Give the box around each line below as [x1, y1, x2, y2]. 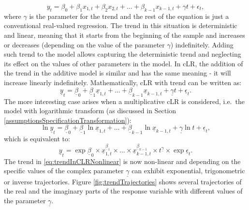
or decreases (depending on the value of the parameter [4, 39, 165, 49]
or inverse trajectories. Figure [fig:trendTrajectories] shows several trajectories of [4, 176, 242, 186]
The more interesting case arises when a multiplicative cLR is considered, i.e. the [4, 96, 245, 106]
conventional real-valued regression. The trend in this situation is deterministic [4, 20, 237, 30]
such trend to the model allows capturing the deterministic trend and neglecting [4, 49, 241, 59]
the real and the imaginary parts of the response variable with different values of [4, 186, 243, 196]
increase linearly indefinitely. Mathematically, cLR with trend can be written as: [4, 77, 242, 87]
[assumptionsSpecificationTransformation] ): [4, 115, 132, 125]
